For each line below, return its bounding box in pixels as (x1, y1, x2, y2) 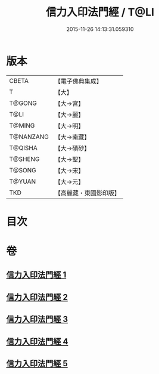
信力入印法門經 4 (6, 336, 68, 347)
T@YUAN (9, 177, 36, 186)
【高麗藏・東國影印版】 (54, 188, 121, 197)
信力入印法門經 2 (6, 292, 68, 302)
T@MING (9, 121, 35, 129)
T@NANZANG (9, 132, 49, 141)
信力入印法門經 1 (6, 270, 67, 280)
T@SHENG (9, 154, 40, 163)
